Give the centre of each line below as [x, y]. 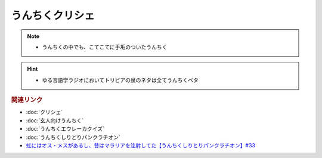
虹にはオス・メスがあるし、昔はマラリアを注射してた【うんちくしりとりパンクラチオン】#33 [141, 145]
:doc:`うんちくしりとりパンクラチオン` [73, 137]
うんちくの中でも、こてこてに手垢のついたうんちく [105, 47]
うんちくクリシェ [53, 15]
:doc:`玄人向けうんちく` [55, 120]
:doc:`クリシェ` [44, 112]
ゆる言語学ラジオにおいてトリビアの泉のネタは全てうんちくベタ [120, 80]
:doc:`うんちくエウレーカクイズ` [65, 129]
